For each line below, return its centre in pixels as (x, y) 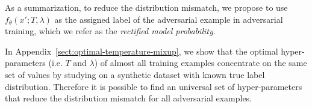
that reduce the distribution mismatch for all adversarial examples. (129, 98)
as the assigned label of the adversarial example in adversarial (169, 19)
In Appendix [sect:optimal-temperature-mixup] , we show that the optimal (142, 51)
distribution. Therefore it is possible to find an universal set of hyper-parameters (154, 86)
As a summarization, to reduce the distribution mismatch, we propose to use (146, 7)
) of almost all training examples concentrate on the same (201, 63)
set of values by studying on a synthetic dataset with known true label (135, 74)
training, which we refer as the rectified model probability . (110, 31)
